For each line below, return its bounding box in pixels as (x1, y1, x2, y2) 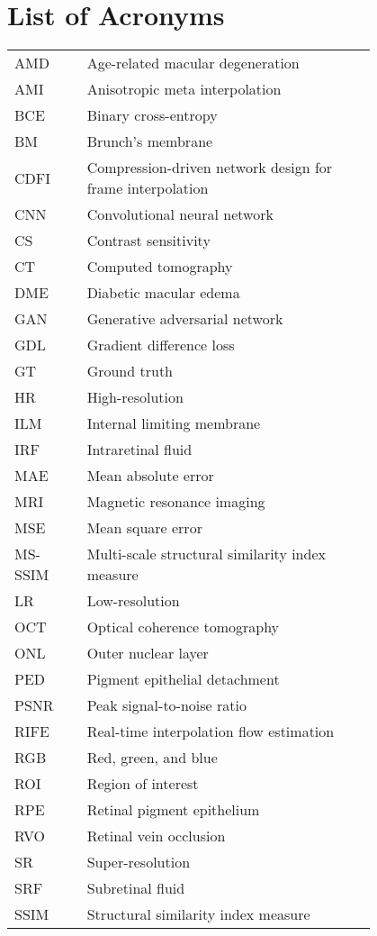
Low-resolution (86, 590, 180, 612)
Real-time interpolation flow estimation (86, 721, 335, 742)
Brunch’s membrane (86, 131, 213, 152)
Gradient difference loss (86, 334, 235, 356)
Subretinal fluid (86, 877, 185, 899)
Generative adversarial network (86, 308, 283, 330)
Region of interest (86, 773, 199, 795)
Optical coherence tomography (86, 616, 280, 638)
